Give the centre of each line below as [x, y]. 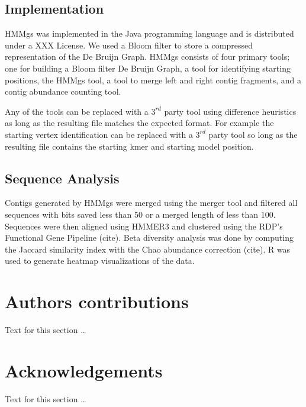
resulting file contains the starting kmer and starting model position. [129, 146]
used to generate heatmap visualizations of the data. [100, 261]
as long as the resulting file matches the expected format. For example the [139, 123]
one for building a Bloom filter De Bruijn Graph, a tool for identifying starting [148, 68]
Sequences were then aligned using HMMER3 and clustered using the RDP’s [144, 226]
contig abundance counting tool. [63, 91]
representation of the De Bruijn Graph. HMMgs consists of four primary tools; [147, 56]
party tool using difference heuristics [230, 111]
